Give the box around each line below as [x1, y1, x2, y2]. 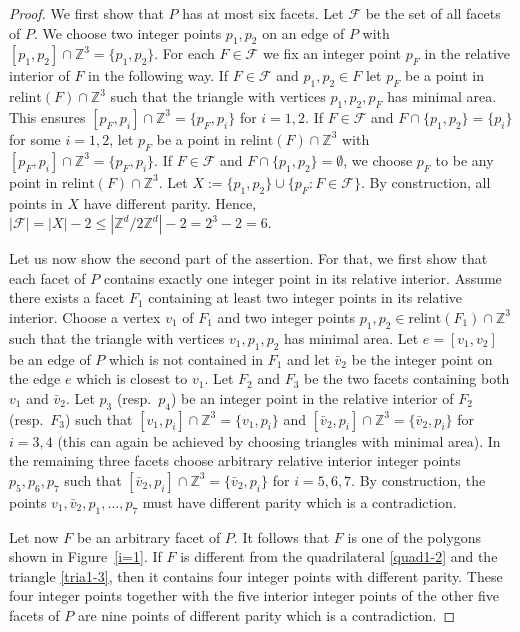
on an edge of [262, 22, 345, 43]
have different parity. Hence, [83, 192, 257, 213]
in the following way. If [88, 65, 229, 86]
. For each [154, 43, 215, 64]
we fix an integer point [262, 43, 402, 64]
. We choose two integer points [33, 22, 222, 43]
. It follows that [233, 526, 330, 547]
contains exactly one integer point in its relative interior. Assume [103, 267, 502, 288]
